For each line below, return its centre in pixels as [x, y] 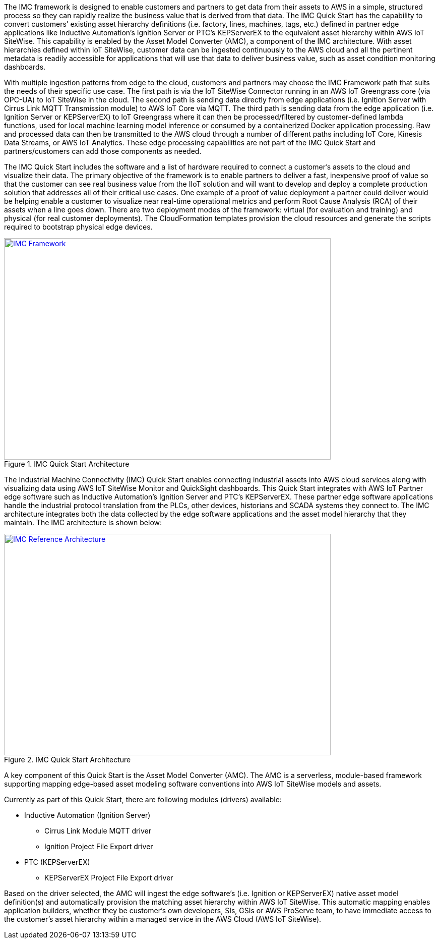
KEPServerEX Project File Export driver [109, 878]
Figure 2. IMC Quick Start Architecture [68, 760]
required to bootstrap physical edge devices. [78, 227]
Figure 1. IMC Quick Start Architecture [67, 464]
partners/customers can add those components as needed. [103, 151]
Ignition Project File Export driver [99, 846]
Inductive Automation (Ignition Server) [87, 815]
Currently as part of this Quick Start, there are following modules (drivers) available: [143, 799]
